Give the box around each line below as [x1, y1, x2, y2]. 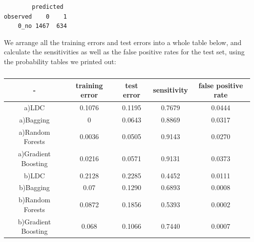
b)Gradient [18, 216, 51, 226]
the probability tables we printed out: [4, 56, 116, 66]
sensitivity [153, 85, 188, 95]
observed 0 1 [4, 13, 67, 20]
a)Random [19, 126, 50, 137]
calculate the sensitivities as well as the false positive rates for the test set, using [4, 47, 245, 57]
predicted [32, 3, 63, 10]
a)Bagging [19, 114, 50, 124]
